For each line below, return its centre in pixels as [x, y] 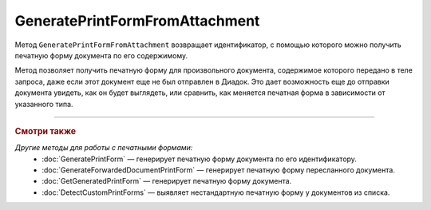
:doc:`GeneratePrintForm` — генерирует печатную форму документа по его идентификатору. [199, 159]
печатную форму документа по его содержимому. [101, 55]
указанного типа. [44, 104]
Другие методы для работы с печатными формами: [104, 148]
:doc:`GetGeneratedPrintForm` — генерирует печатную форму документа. [167, 181]
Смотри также [45, 131]
